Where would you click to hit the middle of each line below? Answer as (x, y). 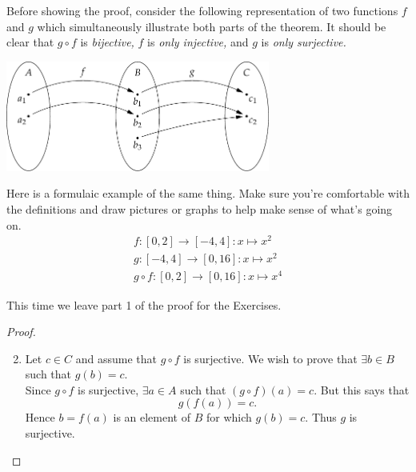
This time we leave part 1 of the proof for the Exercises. (144, 304)
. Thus (321, 417)
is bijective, (107, 42)
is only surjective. (304, 42)
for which (229, 417)
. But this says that (362, 389)
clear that (30, 42)
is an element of (152, 417)
